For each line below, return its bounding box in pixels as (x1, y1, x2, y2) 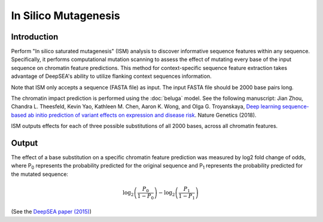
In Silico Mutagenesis (11, 9, 120, 22)
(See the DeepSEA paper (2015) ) (11, 208, 92, 215)
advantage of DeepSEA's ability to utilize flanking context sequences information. (11, 72, 212, 80)
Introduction (11, 32, 59, 42)
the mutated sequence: (11, 171, 69, 178)
